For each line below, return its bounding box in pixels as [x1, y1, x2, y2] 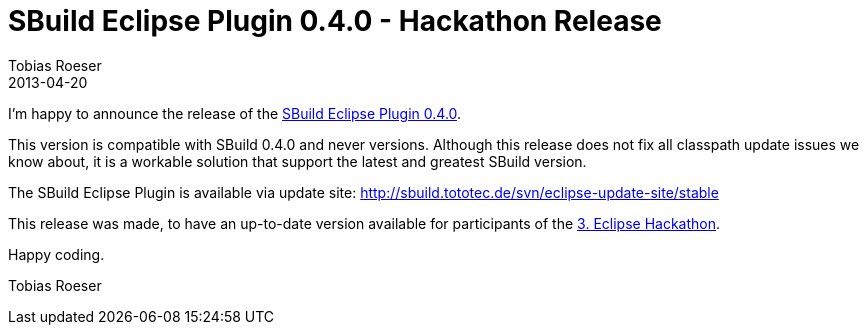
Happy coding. [8, 245, 105, 263]
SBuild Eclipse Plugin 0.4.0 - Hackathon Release [8, 4, 662, 38]
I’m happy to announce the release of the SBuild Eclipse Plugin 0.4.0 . [8, 104, 462, 122]
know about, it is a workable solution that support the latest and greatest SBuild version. [8, 152, 587, 170]
